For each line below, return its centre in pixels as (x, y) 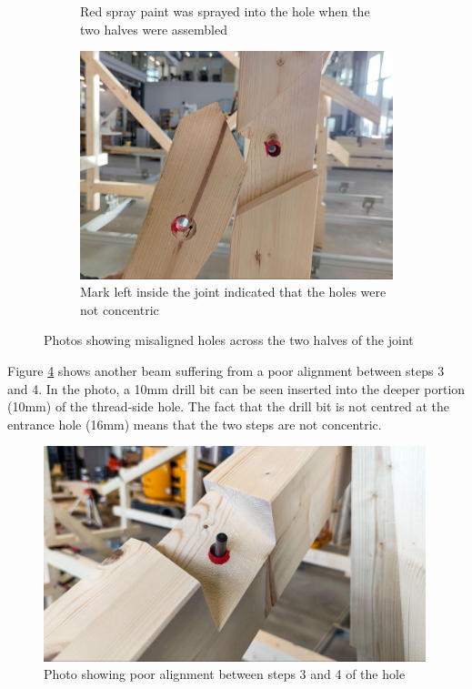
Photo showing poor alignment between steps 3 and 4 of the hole (225, 674)
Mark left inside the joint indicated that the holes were (233, 292)
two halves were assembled (154, 29)
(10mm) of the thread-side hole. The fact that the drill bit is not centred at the (228, 406)
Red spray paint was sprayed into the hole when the (225, 11)
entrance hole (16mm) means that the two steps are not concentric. (195, 424)
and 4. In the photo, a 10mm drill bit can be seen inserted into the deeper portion (236, 388)
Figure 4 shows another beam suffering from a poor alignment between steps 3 (226, 371)
